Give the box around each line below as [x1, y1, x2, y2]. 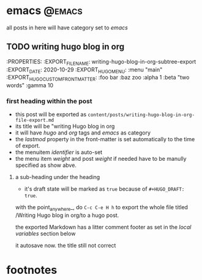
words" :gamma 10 [6, 82, 54, 89]
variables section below [15, 230, 76, 237]
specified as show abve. [15, 161, 77, 169]
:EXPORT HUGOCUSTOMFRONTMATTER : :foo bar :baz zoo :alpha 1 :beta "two [6, 74, 190, 83]
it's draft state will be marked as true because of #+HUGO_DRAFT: [24, 185, 185, 193]
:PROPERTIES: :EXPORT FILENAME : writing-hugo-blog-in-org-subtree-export [6, 57, 196, 67]
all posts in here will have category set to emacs [6, 24, 129, 31]
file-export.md [15, 117, 54, 123]
